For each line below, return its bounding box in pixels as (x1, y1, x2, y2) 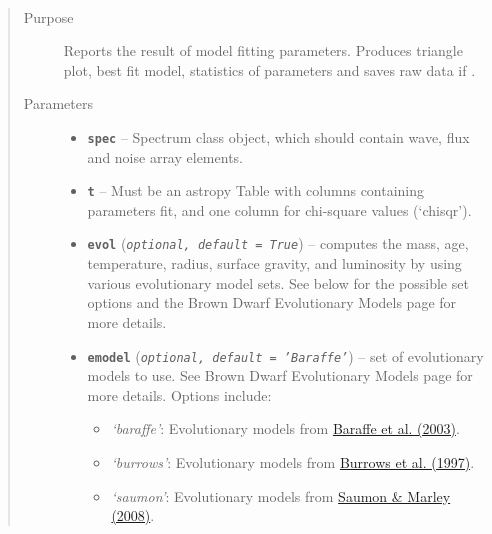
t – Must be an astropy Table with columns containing (87, 180, 425, 201)
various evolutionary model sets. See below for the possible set (87, 272, 469, 293)
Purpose (23, 6, 74, 27)
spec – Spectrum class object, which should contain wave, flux (87, 126, 470, 147)
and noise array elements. (87, 146, 243, 167)
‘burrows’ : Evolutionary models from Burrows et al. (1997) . (111, 451, 475, 472)
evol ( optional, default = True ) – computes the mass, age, (87, 233, 469, 254)
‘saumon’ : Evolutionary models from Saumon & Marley (111, 485, 451, 506)
